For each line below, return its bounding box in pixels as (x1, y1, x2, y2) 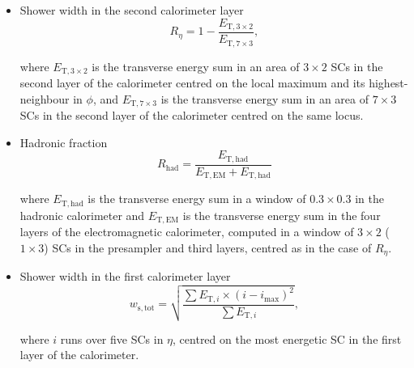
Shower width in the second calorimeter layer (19, 2, 244, 18)
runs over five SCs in (60, 330, 164, 347)
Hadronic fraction (19, 133, 108, 150)
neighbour (19, 90, 70, 107)
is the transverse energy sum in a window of (87, 190, 306, 207)
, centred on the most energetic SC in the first (173, 330, 402, 347)
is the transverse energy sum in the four (182, 206, 381, 223)
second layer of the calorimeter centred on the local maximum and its (19, 74, 365, 91)
